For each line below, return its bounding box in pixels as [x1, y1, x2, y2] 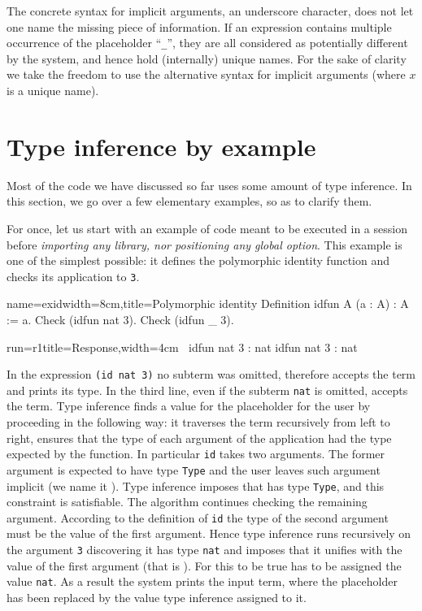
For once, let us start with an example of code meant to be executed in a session [7, 219, 407, 236]
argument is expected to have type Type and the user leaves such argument [7, 461, 381, 478]
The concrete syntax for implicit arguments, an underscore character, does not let [7, 2, 414, 19]
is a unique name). [7, 82, 99, 99]
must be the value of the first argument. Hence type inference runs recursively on [7, 525, 411, 542]
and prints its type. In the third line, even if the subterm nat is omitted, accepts [7, 381, 408, 398]
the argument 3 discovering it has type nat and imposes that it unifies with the [7, 541, 402, 558]
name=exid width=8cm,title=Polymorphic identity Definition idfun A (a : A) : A [7, 295, 409, 312]
